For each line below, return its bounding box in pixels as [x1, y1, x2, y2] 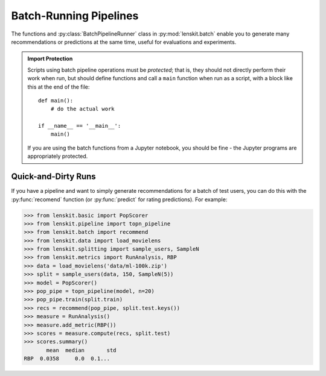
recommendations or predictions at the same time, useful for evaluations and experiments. [11, 38, 237, 45]
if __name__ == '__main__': [38, 122, 121, 130]
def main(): [38, 97, 74, 104]
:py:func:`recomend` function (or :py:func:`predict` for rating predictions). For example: [11, 196, 228, 203]
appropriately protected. [27, 152, 88, 160]
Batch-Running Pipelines [11, 9, 139, 22]
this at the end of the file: [27, 83, 90, 90]
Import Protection [27, 55, 73, 63]
